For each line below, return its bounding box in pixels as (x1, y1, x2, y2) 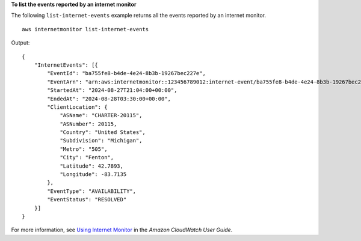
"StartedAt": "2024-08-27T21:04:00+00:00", (47, 87, 177, 94)
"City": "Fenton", (60, 154, 114, 161)
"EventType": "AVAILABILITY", (47, 188, 137, 195)
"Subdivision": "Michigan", (60, 137, 143, 144)
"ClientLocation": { (47, 103, 108, 111)
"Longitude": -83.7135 (60, 171, 127, 178)
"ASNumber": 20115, (60, 120, 117, 127)
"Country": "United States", (60, 129, 146, 136)
